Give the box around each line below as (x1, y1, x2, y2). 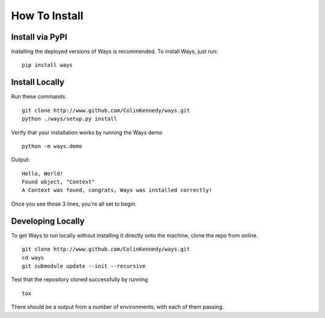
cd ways (22, 254, 45, 261)
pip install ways (22, 62, 73, 69)
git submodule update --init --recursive (22, 262, 146, 269)
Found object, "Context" (22, 179, 95, 186)
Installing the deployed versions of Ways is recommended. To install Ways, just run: (11, 48, 218, 55)
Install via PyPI (11, 32, 67, 42)
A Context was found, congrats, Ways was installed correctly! (22, 187, 212, 194)
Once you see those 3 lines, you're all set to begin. (11, 200, 137, 207)
